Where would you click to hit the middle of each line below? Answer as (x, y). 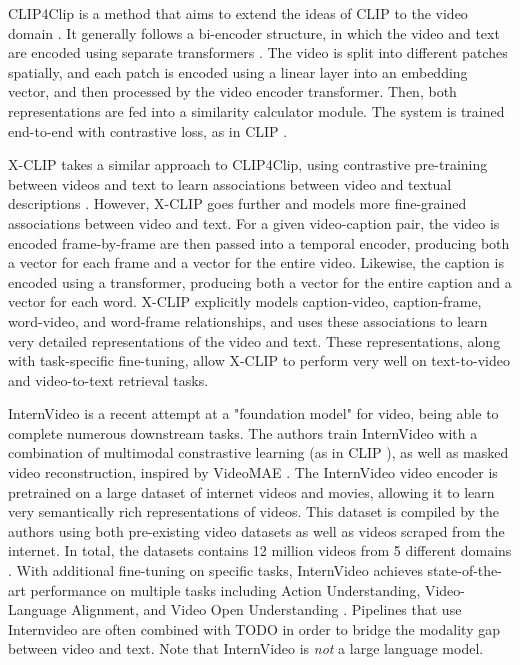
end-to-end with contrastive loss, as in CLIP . (148, 130)
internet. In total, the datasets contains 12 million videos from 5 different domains (260, 550)
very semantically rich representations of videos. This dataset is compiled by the (254, 511)
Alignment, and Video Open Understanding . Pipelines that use (266, 609)
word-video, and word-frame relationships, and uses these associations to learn (248, 320)
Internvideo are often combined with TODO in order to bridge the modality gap (254, 628)
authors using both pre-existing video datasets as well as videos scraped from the (256, 530)
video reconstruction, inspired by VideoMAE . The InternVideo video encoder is (253, 472)
